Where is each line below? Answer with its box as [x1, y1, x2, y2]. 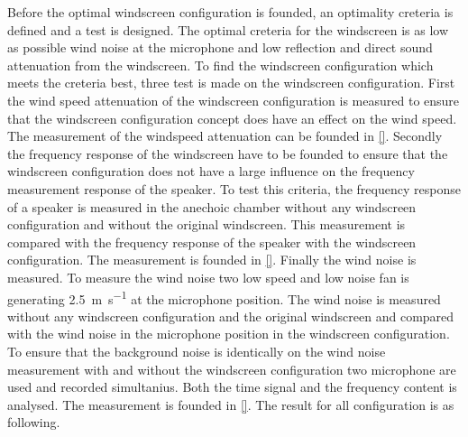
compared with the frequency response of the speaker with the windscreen [7, 232, 417, 251]
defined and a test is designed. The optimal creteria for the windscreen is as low [7, 20, 449, 39]
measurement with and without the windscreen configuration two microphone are [7, 359, 456, 378]
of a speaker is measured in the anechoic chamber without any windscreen [7, 197, 417, 216]
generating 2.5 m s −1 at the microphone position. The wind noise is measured [7, 286, 441, 308]
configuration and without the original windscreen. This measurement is [7, 215, 406, 234]
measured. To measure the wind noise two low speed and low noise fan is [7, 267, 409, 286]
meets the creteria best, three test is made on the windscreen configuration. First [7, 73, 455, 92]
